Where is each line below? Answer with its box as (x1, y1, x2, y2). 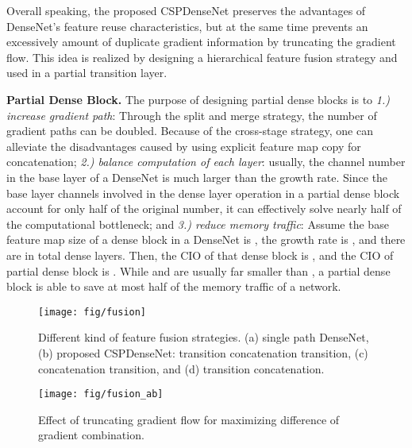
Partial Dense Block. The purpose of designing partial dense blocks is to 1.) (6, 91, 390, 107)
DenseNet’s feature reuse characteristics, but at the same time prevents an (6, 17, 368, 34)
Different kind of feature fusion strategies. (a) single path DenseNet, (38, 329, 369, 346)
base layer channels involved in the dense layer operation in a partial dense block (6, 184, 400, 201)
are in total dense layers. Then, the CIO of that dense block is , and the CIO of (6, 246, 394, 263)
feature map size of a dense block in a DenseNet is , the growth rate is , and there (6, 231, 406, 248)
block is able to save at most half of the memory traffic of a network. (6, 278, 341, 295)
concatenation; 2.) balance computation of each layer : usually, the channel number (6, 153, 406, 170)
